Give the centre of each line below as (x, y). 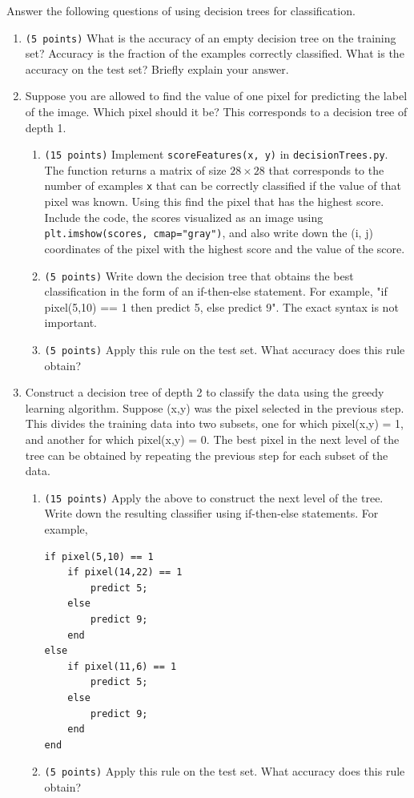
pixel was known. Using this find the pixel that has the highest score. (214, 202)
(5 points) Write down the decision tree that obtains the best (199, 275)
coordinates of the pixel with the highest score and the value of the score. (225, 248)
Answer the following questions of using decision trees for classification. (181, 10)
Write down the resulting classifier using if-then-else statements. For (211, 513)
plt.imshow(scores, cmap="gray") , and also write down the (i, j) (209, 233)
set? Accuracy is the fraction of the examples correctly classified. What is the (215, 53)
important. (70, 322)
